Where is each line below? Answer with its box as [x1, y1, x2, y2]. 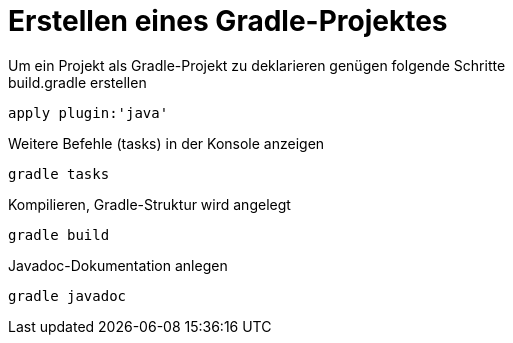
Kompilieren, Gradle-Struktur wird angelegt [8, 195, 291, 213]
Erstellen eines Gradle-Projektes [8, 4, 448, 38]
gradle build [8, 226, 110, 243]
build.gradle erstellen [8, 73, 147, 91]
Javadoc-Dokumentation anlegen [8, 256, 228, 274]
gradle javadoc [8, 287, 127, 304]
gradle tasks [8, 165, 110, 182]
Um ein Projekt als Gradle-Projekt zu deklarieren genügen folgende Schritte [8, 56, 506, 74]
